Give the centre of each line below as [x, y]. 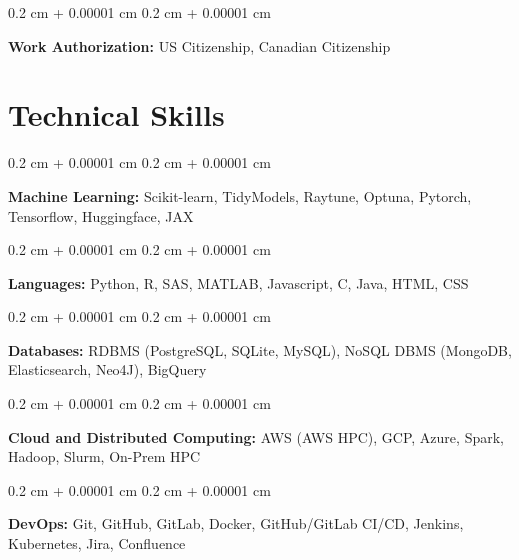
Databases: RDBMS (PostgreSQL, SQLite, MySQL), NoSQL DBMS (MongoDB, [260, 349]
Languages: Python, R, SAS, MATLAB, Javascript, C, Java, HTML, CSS [238, 282]
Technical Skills [116, 114]
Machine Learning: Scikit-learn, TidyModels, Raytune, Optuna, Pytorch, [240, 195]
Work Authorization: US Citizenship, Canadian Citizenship [199, 45]
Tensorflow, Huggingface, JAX [101, 215]
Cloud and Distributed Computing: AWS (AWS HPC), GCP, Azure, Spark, [256, 436]
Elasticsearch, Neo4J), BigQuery [107, 369]
